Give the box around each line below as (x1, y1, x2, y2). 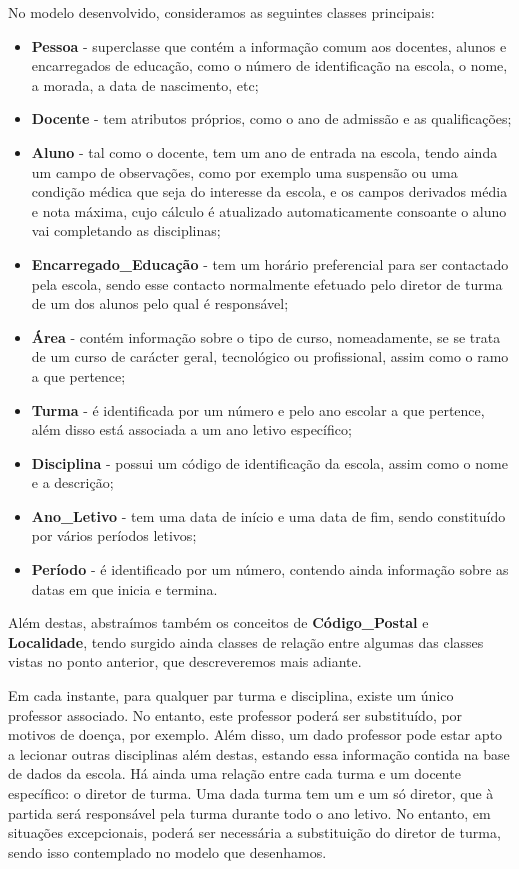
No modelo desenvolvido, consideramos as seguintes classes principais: (8, 2, 435, 22)
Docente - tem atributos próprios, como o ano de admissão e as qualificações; (31, 108, 512, 129)
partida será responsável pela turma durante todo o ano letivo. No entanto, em (8, 802, 491, 823)
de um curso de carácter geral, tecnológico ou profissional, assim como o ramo (31, 346, 509, 367)
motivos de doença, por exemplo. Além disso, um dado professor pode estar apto (8, 724, 503, 745)
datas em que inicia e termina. (31, 578, 218, 599)
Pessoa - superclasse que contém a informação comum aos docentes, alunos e (31, 35, 507, 56)
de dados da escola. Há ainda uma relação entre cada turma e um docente (8, 763, 461, 784)
